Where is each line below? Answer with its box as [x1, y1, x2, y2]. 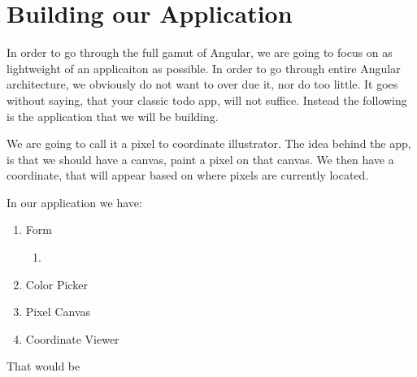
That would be [7, 357, 80, 375]
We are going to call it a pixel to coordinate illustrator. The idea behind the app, [7, 135, 411, 152]
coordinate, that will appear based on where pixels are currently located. [7, 167, 369, 184]
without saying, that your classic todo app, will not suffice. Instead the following [7, 91, 407, 108]
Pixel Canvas [25, 303, 91, 320]
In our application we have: [7, 193, 142, 210]
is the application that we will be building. [7, 107, 219, 124]
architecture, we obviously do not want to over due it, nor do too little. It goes [7, 76, 398, 93]
